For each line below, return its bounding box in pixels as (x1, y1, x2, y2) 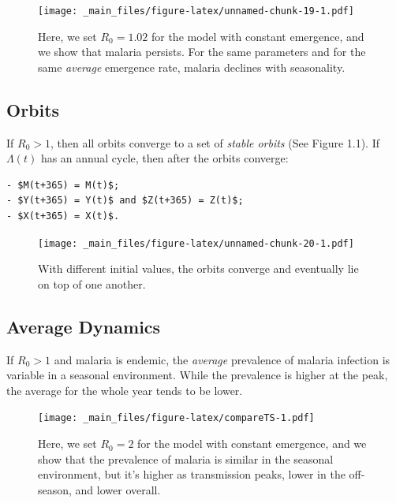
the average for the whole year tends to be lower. (6, 382, 243, 398)
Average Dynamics (6, 314, 161, 338)
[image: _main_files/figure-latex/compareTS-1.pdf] (38, 412, 315, 424)
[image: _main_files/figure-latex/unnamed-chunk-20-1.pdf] (38, 237, 354, 249)
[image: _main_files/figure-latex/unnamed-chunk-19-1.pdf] (38, 6, 354, 17)
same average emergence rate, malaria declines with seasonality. (38, 58, 346, 75)
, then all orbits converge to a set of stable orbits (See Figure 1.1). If (50, 134, 380, 151)
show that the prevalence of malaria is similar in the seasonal (38, 450, 334, 467)
